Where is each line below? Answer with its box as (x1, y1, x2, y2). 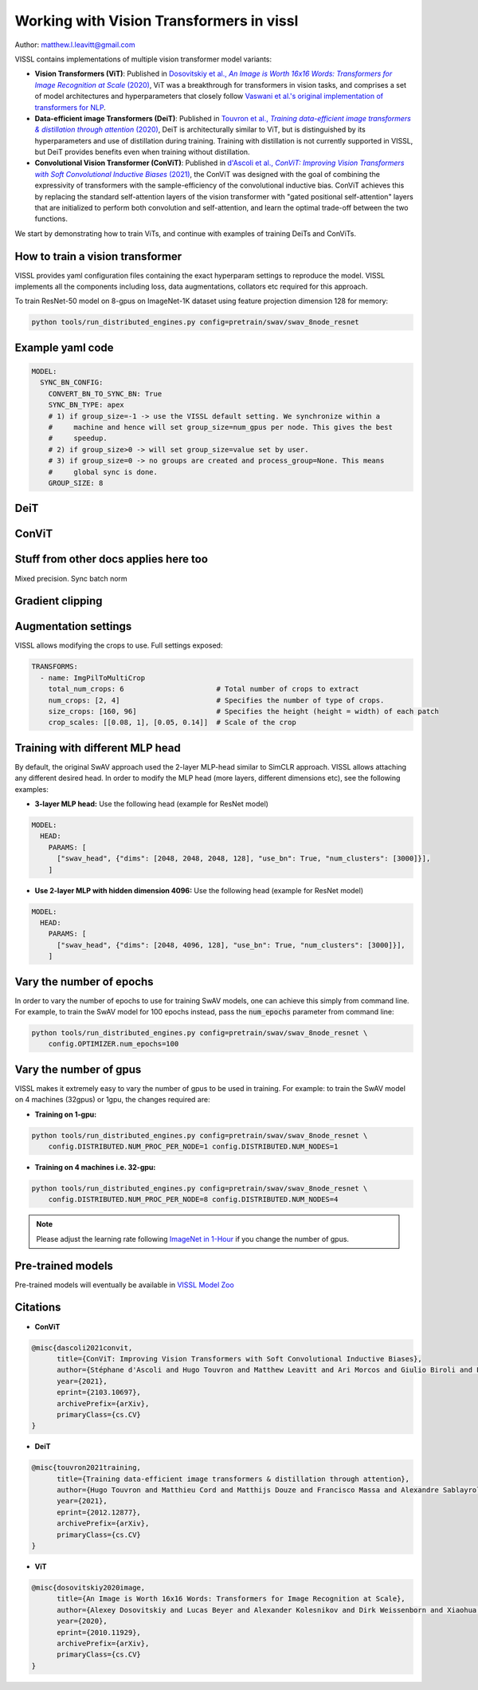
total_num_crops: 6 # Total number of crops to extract (48, 684, 360, 694)
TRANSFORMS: (31, 662, 79, 672)
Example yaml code (14, 341, 115, 354)
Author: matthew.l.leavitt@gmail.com (14, 40, 135, 49)
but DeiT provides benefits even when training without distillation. (34, 148, 250, 157)
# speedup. (48, 434, 108, 443)
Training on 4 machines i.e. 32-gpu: (34, 1163, 156, 1172)
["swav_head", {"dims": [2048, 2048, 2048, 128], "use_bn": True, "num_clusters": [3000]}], (57, 854, 431, 863)
